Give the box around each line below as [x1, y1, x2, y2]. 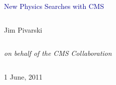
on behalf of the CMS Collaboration [4, 48, 112, 58]
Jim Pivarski [4, 24, 42, 35]
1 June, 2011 [4, 71, 43, 82]
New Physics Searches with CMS [4, 1, 104, 11]
